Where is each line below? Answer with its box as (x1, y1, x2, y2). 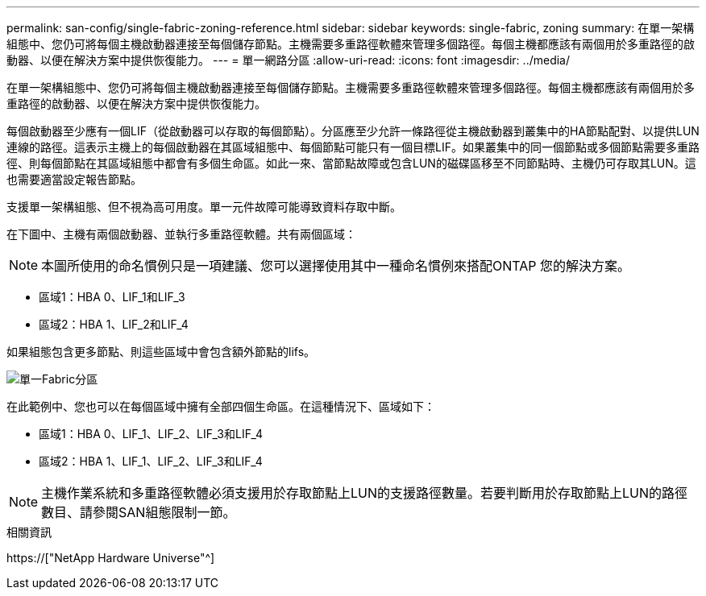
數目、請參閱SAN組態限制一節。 (41, 504, 236, 520)
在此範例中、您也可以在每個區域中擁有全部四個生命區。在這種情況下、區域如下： (6, 399, 435, 413)
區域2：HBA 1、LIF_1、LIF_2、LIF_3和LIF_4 (39, 454, 263, 468)
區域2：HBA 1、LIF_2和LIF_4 (39, 317, 189, 331)
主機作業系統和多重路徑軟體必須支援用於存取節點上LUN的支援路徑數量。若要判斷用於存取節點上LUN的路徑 (41, 485, 688, 501)
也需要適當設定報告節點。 (6, 172, 142, 186)
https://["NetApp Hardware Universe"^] (6, 551, 215, 565)
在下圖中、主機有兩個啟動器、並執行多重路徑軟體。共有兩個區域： (6, 227, 356, 241)
